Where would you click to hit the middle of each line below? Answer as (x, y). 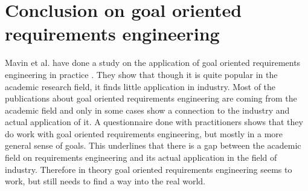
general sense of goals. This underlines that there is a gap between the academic (153, 145)
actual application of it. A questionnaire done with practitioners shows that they (154, 122)
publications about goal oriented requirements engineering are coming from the (151, 98)
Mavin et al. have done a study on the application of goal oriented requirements (153, 63)
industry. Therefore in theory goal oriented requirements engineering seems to (149, 169)
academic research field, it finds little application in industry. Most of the (140, 86)
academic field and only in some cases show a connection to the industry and (147, 110)
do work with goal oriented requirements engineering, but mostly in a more (144, 133)
